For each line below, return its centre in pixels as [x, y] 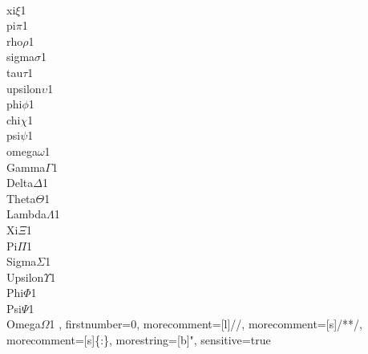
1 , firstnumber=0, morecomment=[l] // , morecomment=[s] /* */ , [206, 324]
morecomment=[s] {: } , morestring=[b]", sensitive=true [139, 340]
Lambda [26, 214]
